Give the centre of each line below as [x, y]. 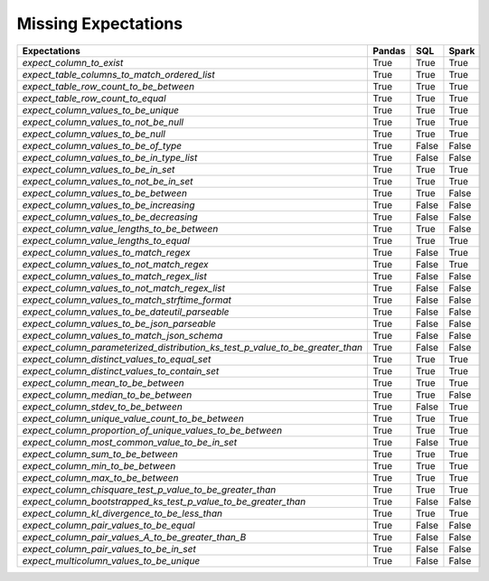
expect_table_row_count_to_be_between [108, 86]
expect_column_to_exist [73, 62]
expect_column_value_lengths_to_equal [106, 240]
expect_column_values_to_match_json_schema [122, 335]
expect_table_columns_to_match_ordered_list [119, 74]
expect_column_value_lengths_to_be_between [120, 229]
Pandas [389, 51]
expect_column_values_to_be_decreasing [110, 217]
